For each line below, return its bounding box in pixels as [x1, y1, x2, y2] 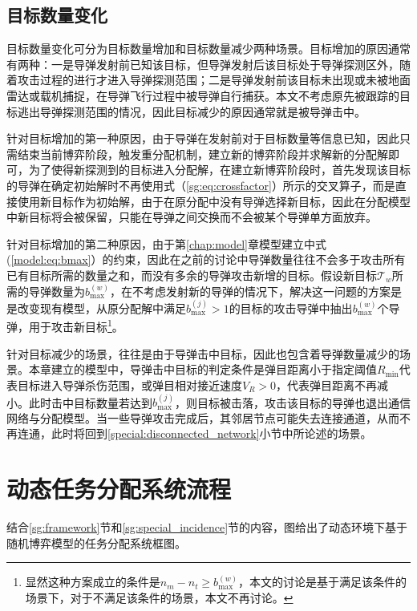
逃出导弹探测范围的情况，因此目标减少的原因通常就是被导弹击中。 [17, 103, 366, 119]
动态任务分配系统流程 [6, 472, 232, 505]
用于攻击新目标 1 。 [28, 316, 123, 335]
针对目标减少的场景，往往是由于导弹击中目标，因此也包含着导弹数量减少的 [6, 345, 399, 362]
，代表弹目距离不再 [276, 376, 378, 393]
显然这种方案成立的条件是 [25, 573, 160, 590]
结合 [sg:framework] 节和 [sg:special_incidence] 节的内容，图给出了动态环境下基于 [6, 519, 408, 536]
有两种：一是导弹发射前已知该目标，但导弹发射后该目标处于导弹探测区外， [6, 55, 399, 72]
